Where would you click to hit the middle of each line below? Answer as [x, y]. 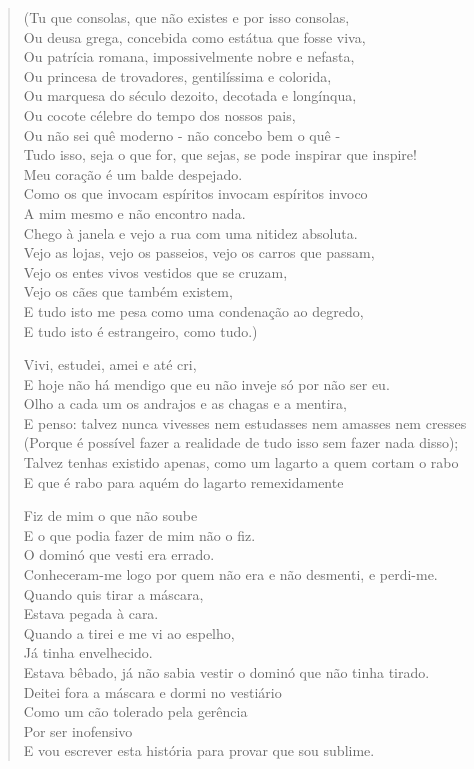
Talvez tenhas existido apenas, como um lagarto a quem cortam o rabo [241, 462]
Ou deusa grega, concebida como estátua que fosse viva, [194, 36]
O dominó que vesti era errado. [119, 554]
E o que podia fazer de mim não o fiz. [139, 534]
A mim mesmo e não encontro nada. [134, 212]
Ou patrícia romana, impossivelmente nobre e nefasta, [189, 56]
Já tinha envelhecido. [88, 652]
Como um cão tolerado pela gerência [135, 711]
